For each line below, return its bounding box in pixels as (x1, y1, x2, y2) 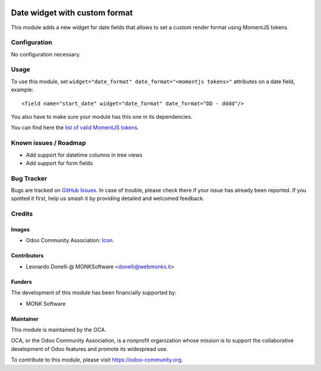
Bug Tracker (11, 174, 48, 182)
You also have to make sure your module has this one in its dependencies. (11, 113, 193, 120)
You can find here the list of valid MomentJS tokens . (11, 124, 139, 131)
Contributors (11, 252, 44, 259)
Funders (11, 278, 32, 285)
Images (11, 226, 30, 233)
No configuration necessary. (11, 50, 81, 58)
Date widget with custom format (11, 8, 133, 18)
